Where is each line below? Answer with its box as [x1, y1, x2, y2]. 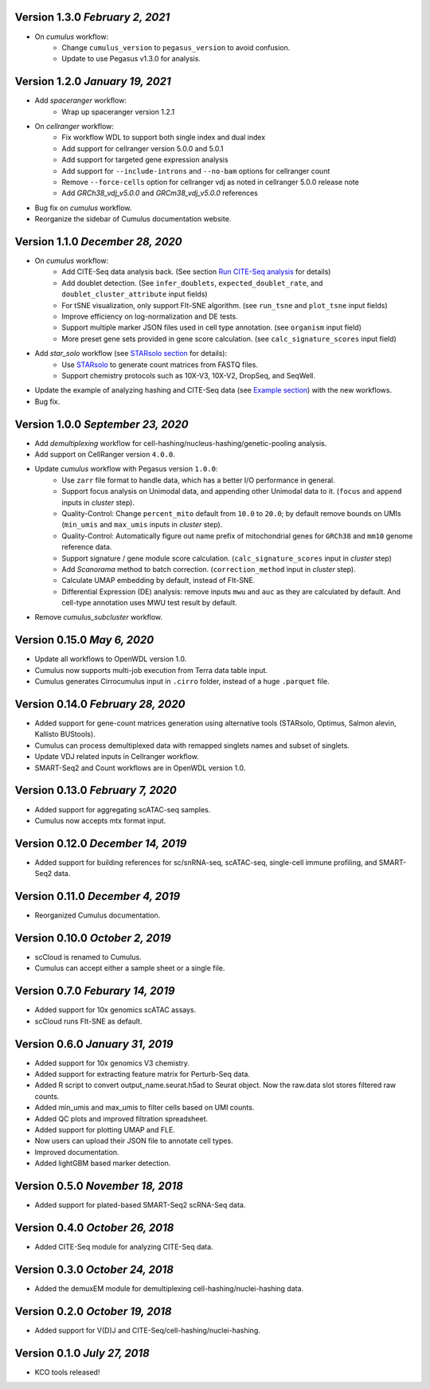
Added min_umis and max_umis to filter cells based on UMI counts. [34, 1103, 255, 1113]
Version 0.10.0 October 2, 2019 [14, 931, 171, 945]
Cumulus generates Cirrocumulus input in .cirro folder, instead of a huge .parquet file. [34, 677, 330, 687]
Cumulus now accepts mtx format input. [34, 816, 166, 825]
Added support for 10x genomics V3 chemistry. [34, 1058, 190, 1067]
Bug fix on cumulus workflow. [34, 203, 132, 213]
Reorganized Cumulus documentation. [34, 910, 161, 920]
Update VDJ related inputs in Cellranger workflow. [34, 752, 199, 761]
